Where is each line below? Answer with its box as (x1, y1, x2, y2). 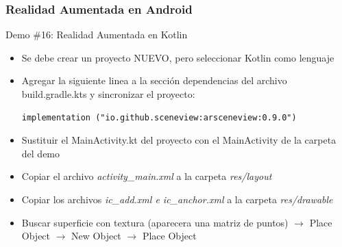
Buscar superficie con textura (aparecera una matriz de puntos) (21, 215, 289, 229)
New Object (71, 229, 121, 243)
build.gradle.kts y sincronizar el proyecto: (21, 87, 195, 101)
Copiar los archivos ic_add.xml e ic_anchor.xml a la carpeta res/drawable (21, 192, 333, 206)
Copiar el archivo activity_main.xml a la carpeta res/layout (21, 169, 272, 183)
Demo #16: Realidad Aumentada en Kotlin (5, 27, 188, 42)
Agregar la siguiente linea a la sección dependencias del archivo (21, 73, 287, 88)
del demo (21, 146, 60, 160)
